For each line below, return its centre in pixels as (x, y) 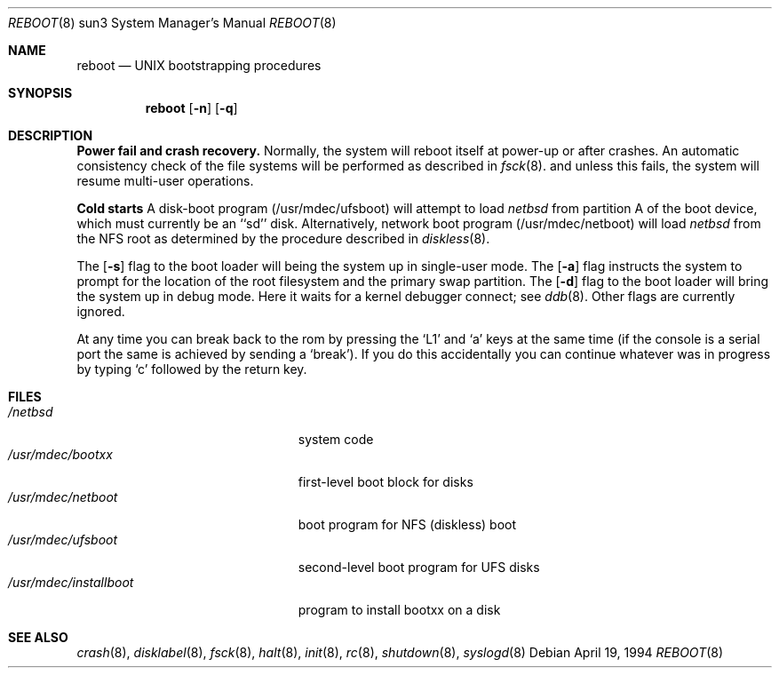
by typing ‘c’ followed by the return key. (192, 369)
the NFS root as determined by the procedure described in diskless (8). (283, 238)
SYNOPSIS (40, 93)
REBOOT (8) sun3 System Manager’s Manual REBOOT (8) (172, 23)
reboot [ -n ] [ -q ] (191, 108)
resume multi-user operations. (165, 181)
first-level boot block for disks (386, 482)
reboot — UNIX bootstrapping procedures (199, 65)
